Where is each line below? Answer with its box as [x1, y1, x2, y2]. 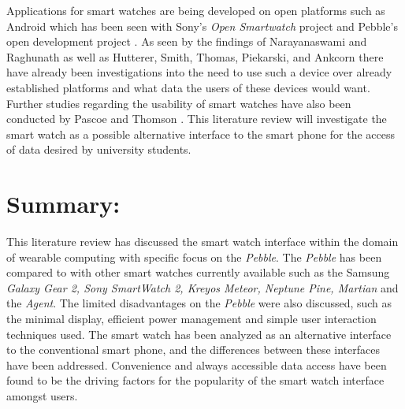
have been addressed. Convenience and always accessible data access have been [6, 356, 387, 373]
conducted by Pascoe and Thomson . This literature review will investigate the [6, 110, 387, 127]
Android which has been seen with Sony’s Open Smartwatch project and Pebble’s [6, 17, 398, 34]
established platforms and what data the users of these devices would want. [6, 79, 370, 95]
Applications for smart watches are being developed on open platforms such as [6, 2, 385, 18]
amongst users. [6, 388, 78, 403]
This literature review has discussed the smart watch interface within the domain [6, 233, 399, 250]
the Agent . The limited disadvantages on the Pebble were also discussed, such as [6, 295, 392, 311]
